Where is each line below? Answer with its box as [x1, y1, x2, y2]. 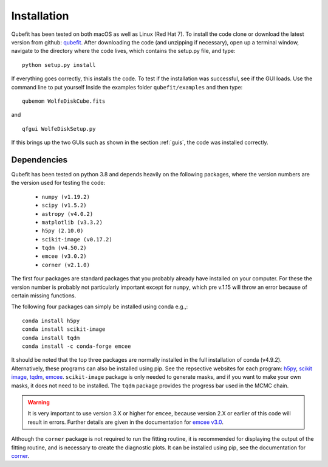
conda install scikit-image [22, 326, 106, 333]
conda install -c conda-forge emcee [22, 343, 131, 350]
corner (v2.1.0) [41, 261, 91, 268]
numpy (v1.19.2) [41, 193, 91, 200]
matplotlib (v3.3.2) [41, 219, 103, 226]
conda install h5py [22, 317, 80, 324]
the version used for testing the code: [11, 179, 106, 187]
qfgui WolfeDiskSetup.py [22, 125, 96, 132]
